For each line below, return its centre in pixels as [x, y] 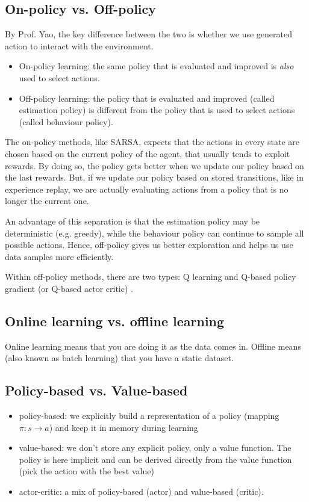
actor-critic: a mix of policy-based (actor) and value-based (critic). [141, 491]
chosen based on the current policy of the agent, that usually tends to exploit [148, 153]
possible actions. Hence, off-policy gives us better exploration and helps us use [149, 245]
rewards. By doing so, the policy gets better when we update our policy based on [154, 165]
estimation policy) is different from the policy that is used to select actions [157, 110]
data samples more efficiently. [59, 256]
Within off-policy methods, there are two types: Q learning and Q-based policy [151, 277]
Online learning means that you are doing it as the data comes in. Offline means [153, 346]
